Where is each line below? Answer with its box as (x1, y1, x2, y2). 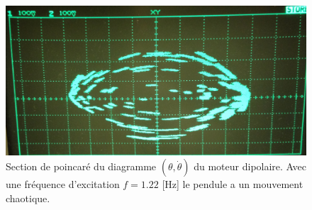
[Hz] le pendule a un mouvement (162, 177, 303, 192)
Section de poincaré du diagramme (6, 159, 157, 174)
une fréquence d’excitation (6, 177, 120, 192)
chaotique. (6, 190, 50, 205)
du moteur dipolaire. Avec (194, 159, 306, 174)
